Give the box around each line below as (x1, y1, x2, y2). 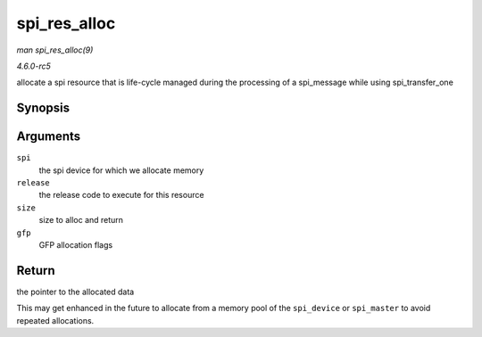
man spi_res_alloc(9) (16, 45, 94, 55)
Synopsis (16, 101, 71, 116)
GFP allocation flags (38, 239, 113, 250)
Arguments (16, 129, 81, 144)
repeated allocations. (16, 315, 95, 325)
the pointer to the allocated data (16, 286, 135, 297)
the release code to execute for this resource (38, 190, 204, 201)
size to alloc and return (38, 215, 124, 226)
